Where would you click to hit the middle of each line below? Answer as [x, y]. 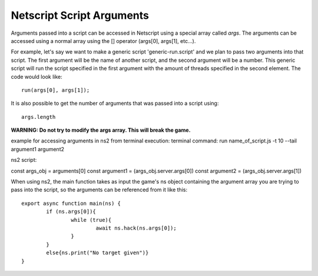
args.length [39, 117]
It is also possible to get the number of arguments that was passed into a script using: [115, 104]
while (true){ [91, 220]
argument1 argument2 [38, 149]
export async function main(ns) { [71, 203]
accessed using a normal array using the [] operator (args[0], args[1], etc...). [103, 41]
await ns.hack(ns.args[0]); [136, 228]
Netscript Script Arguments [80, 15]
